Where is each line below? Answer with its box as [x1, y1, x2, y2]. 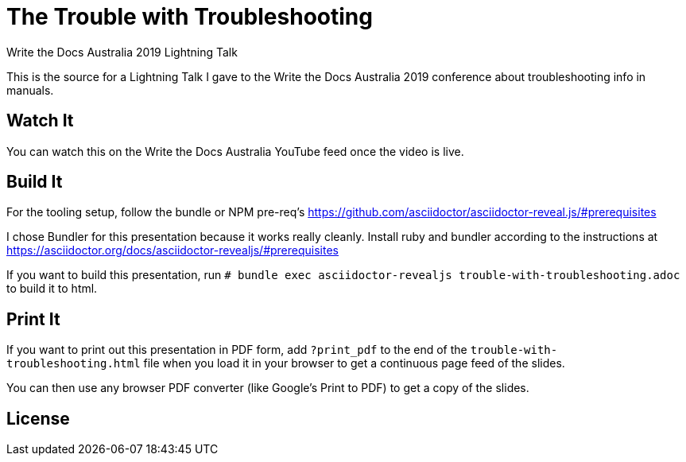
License [6, 408, 70, 429]
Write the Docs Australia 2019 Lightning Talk [6, 45, 238, 59]
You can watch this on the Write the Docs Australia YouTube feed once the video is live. [6, 144, 464, 158]
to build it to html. [6, 281, 98, 296]
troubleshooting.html [6, 357, 141, 371]
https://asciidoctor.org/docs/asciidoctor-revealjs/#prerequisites [6, 243, 339, 258]
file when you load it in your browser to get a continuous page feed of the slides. [143, 356, 565, 371]
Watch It [6, 111, 74, 131]
